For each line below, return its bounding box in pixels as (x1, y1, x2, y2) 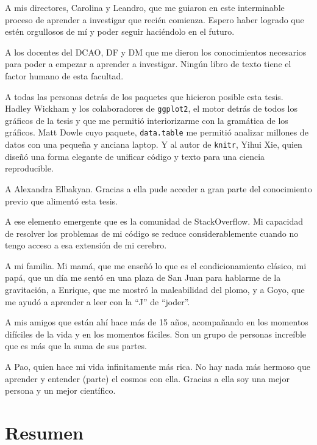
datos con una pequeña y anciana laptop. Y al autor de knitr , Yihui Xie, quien (5, 138, 302, 151)
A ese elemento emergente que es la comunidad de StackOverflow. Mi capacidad (5, 215, 303, 228)
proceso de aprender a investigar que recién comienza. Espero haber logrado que (5, 13, 304, 26)
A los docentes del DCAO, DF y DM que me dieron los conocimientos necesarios (5, 45, 307, 58)
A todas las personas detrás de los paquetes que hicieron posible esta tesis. (5, 90, 283, 103)
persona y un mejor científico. (5, 384, 116, 397)
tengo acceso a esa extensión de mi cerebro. (5, 239, 167, 251)
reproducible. (5, 162, 54, 175)
